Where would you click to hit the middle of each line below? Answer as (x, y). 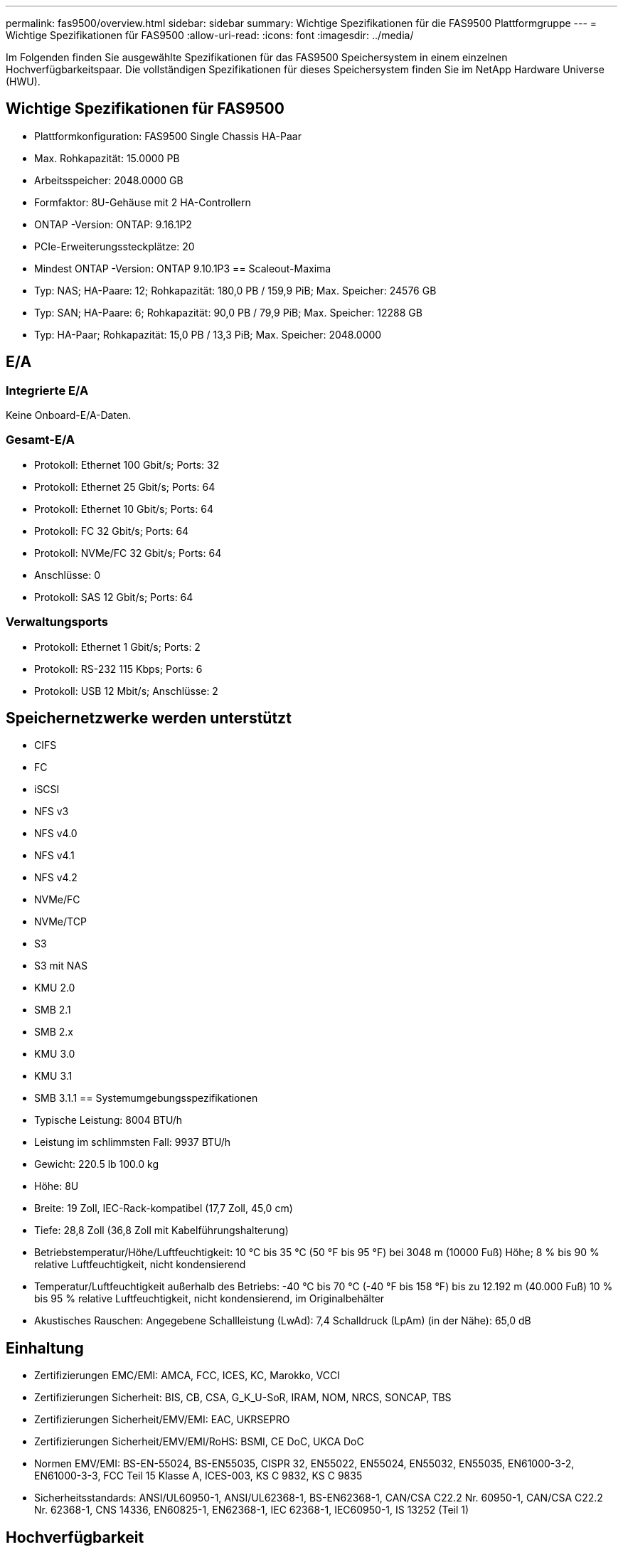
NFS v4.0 (56, 834)
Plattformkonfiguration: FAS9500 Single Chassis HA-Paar (168, 136)
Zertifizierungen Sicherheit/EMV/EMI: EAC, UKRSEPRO (162, 1420)
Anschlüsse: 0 (68, 575)
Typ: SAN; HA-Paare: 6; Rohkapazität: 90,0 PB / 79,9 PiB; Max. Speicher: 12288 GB (228, 312)
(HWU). (23, 81)
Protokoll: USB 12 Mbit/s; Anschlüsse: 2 (126, 691)
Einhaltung (45, 1348)
